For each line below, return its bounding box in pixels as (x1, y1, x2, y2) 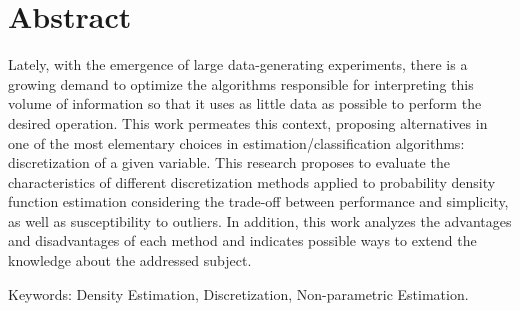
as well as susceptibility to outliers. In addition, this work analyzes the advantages (8, 210, 512, 231)
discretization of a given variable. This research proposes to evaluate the (8, 152, 450, 173)
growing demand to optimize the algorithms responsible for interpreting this (8, 73, 474, 94)
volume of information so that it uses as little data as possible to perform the (8, 93, 482, 114)
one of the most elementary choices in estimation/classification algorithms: (8, 132, 465, 153)
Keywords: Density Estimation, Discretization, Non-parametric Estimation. (8, 283, 469, 304)
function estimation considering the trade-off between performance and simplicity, (8, 191, 509, 212)
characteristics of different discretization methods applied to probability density (8, 171, 496, 192)
